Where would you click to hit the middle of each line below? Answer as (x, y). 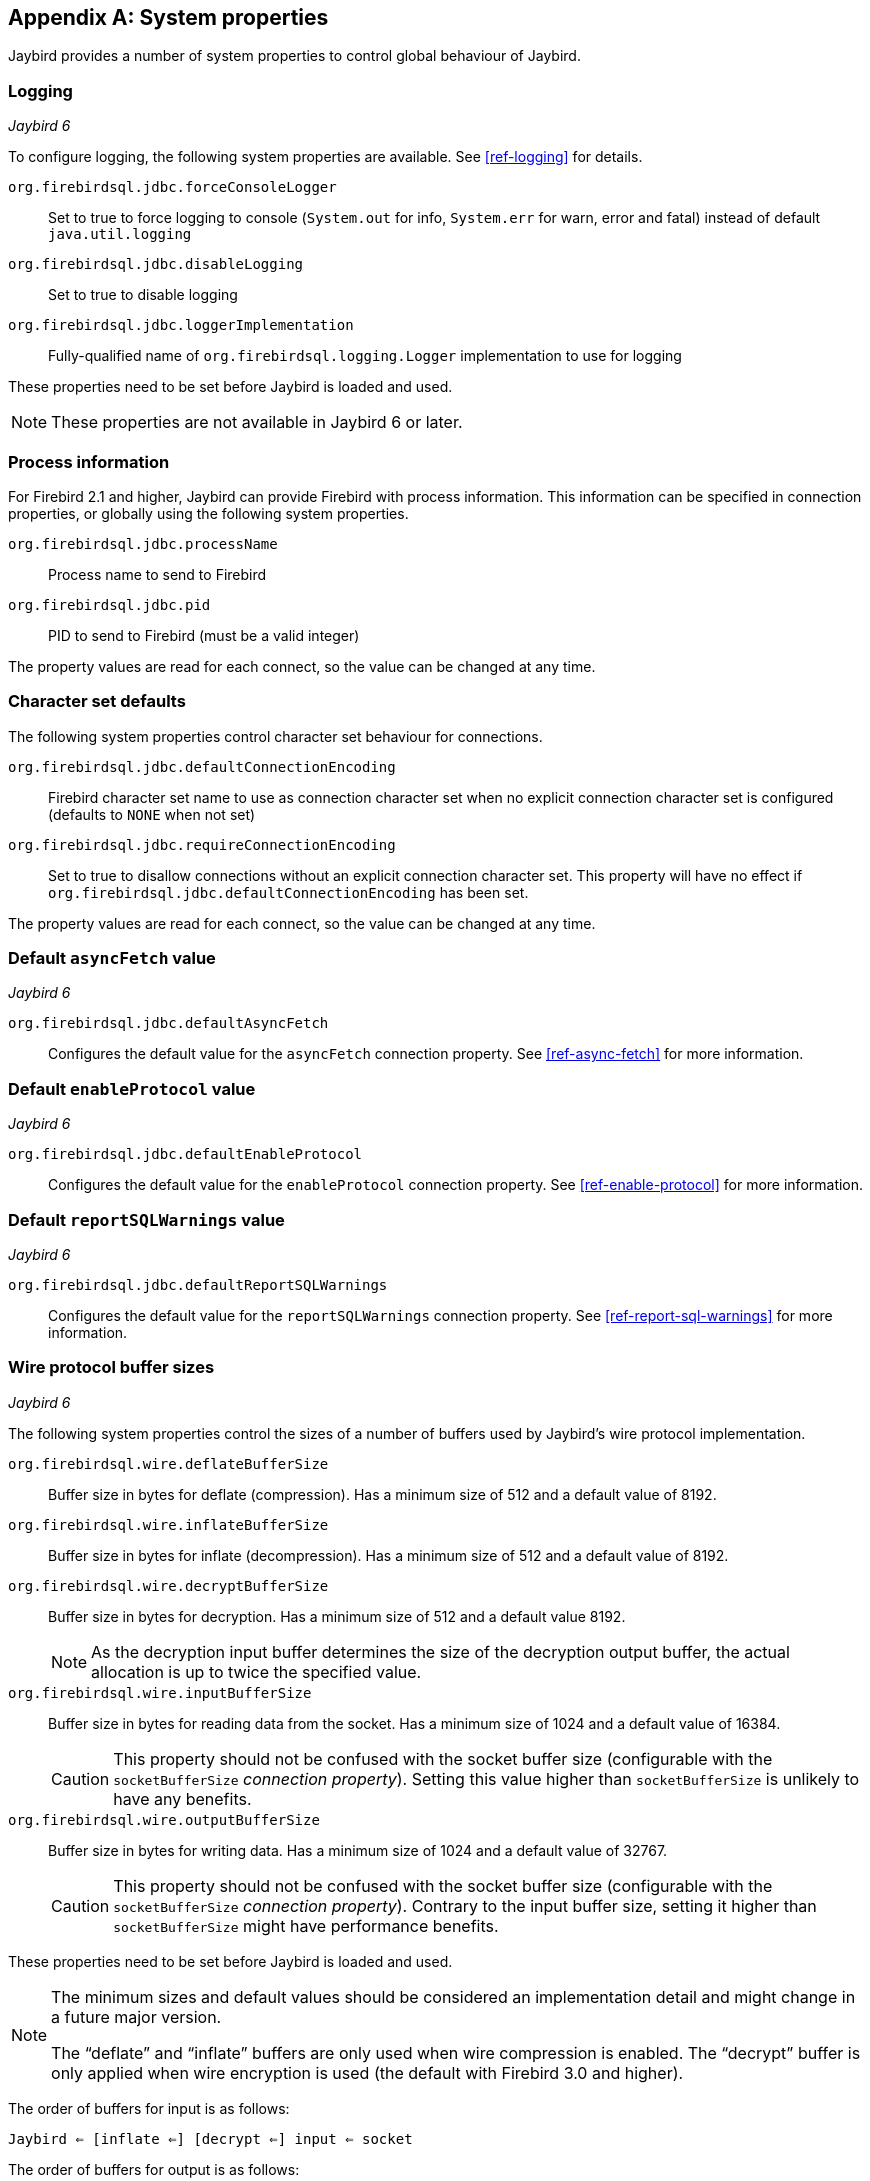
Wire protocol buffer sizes (111, 1367)
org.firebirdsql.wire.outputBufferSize (164, 1819)
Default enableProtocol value (132, 1088)
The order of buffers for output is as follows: (154, 2169)
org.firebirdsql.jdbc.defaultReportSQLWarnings (198, 1284)
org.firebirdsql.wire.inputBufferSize (160, 1692)
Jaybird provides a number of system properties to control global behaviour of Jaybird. (294, 56)
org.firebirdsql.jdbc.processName (143, 543)
